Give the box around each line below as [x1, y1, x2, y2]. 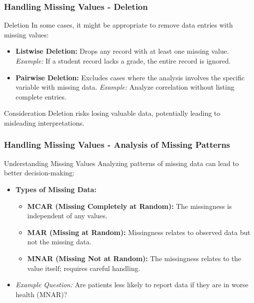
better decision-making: [4, 168, 75, 178]
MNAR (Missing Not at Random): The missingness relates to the [27, 253, 241, 263]
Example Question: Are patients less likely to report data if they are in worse [15, 279, 249, 290]
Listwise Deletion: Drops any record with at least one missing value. [15, 46, 229, 56]
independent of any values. [27, 210, 108, 221]
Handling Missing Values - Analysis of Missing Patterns [4, 138, 230, 151]
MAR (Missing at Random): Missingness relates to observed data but [27, 227, 251, 237]
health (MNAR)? [15, 289, 67, 299]
